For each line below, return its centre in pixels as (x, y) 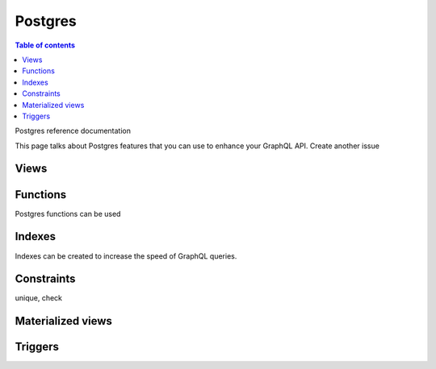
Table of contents (45, 45)
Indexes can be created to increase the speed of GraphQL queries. (126, 256)
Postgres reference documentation (73, 131)
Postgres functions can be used (68, 214)
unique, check (39, 298)
